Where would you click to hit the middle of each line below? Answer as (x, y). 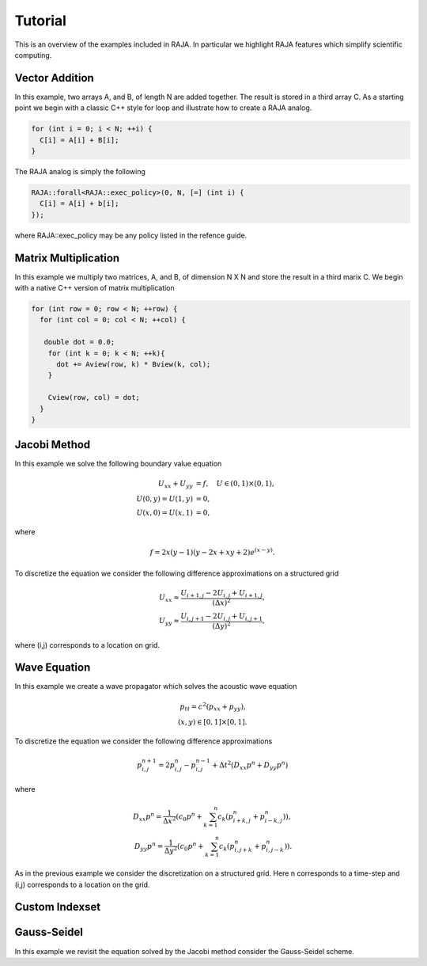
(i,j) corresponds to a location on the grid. (82, 884)
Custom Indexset (58, 907)
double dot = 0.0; (79, 342)
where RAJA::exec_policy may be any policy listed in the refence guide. (131, 235)
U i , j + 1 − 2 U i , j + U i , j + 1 (222, 618)
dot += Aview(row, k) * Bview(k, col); (134, 364)
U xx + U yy (176, 485)
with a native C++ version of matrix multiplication (95, 288)
